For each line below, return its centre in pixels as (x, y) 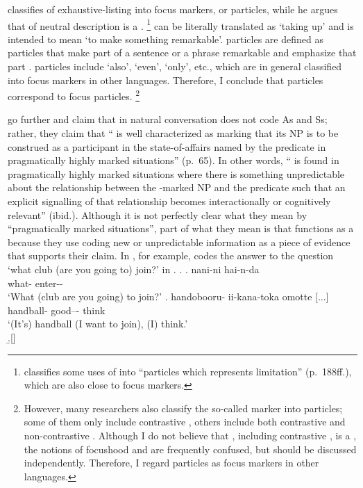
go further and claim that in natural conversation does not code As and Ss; (168, 119)
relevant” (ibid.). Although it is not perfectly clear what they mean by (158, 214)
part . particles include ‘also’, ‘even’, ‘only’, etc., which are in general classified (175, 66)
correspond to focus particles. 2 (74, 95)
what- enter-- (35, 283)
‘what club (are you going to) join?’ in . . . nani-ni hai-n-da (134, 269)
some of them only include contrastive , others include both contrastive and (185, 422)
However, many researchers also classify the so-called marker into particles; (183, 408)
